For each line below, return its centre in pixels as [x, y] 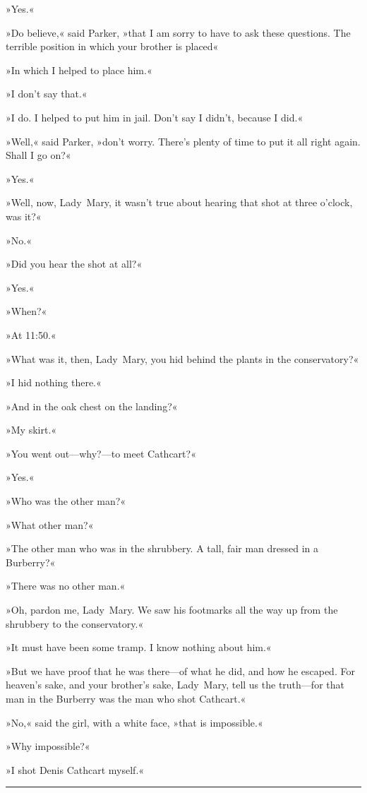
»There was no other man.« [66, 586]
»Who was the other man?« [66, 501]
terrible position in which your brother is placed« [112, 46]
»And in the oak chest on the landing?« [92, 406]
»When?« [26, 311]
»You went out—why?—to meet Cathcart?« [101, 453]
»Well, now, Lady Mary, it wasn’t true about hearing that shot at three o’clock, [179, 202]
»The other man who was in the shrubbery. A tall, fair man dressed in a [162, 548]
